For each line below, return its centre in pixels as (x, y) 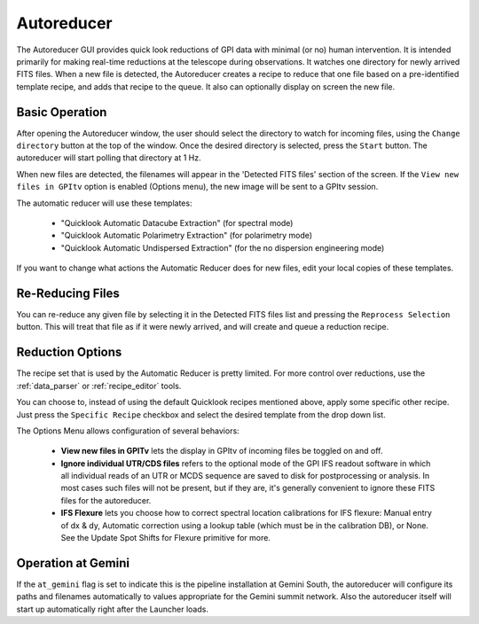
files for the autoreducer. (106, 500)
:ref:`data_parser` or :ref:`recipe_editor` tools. (99, 386)
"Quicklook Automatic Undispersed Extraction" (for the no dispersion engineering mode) (223, 247)
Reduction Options (69, 352)
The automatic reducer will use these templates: (104, 203)
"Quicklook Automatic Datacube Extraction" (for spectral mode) (177, 222)
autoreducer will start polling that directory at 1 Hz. (109, 158)
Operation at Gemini (73, 563)
